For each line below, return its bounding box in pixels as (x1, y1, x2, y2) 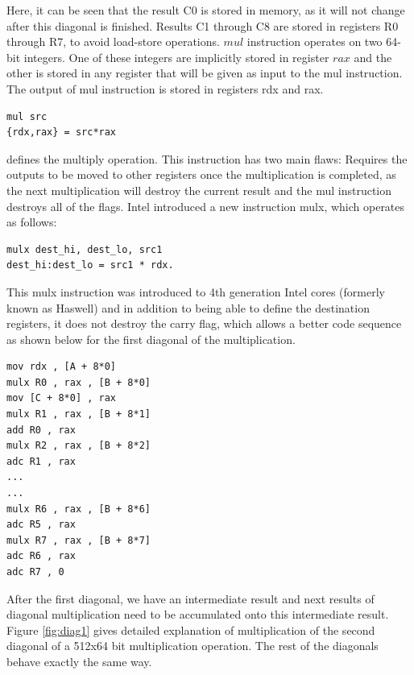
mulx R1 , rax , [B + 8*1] (6, 408, 151, 420)
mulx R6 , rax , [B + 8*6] (6, 503, 151, 515)
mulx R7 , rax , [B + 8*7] (6, 534, 151, 546)
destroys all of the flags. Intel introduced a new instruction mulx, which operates (6, 197, 405, 214)
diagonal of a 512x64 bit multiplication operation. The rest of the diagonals (6, 637, 379, 654)
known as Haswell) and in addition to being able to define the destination (6, 299, 370, 316)
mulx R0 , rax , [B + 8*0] (6, 376, 151, 388)
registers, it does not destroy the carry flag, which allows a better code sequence (6, 315, 402, 332)
